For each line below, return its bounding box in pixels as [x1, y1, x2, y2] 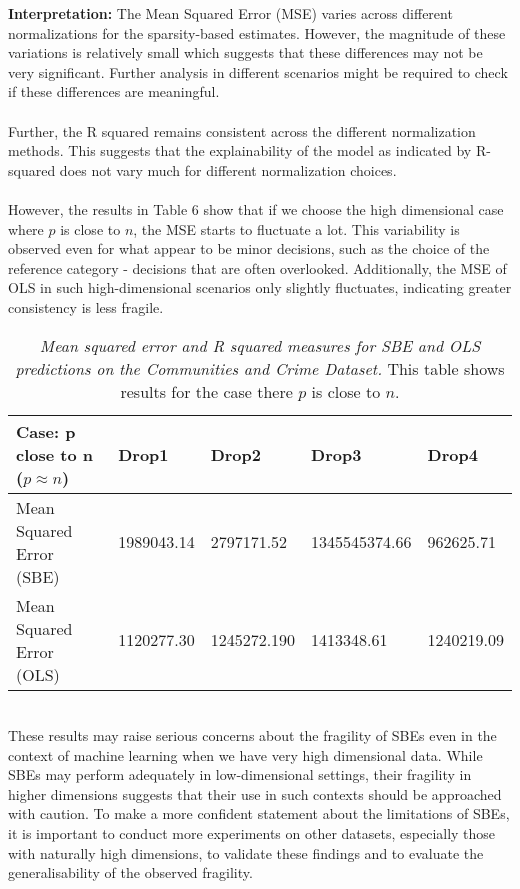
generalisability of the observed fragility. [8, 862, 253, 883]
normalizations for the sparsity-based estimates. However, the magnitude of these [8, 22, 506, 43]
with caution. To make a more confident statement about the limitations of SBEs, [8, 803, 510, 824]
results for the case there [120, 379, 293, 403]
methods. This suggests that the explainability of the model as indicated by [8, 140, 472, 161]
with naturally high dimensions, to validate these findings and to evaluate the [8, 842, 484, 863]
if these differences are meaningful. [8, 81, 220, 102]
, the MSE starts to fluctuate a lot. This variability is [133, 218, 460, 239]
